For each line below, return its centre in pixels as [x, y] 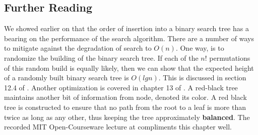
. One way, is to [200, 48]
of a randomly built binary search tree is [67, 78]
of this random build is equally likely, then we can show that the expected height [129, 67]
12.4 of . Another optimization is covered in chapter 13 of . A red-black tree [121, 87]
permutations [230, 57]
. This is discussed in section [202, 78]
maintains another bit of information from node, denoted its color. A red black [125, 97]
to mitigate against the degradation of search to [78, 48]
